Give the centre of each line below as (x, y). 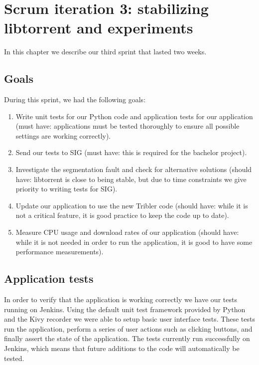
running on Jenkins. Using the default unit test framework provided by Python (125, 309)
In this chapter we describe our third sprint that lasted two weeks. (105, 52)
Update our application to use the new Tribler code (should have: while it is (132, 205)
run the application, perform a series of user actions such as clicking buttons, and (128, 328)
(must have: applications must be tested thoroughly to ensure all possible (128, 126)
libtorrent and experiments (99, 28)
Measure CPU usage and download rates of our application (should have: (127, 232)
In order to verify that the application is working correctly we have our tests (121, 299)
